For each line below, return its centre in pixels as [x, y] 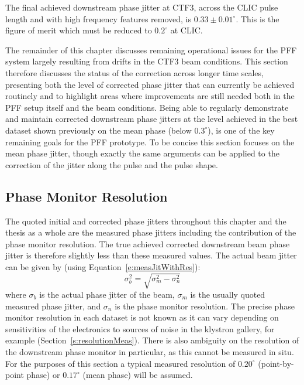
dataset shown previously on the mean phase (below [99, 130]
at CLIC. [186, 30]
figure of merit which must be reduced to [79, 30]
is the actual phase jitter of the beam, [107, 294]
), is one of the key [241, 130]
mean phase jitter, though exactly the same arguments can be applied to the [142, 153]
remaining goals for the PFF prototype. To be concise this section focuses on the [150, 142]
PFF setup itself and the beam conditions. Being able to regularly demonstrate [147, 107]
